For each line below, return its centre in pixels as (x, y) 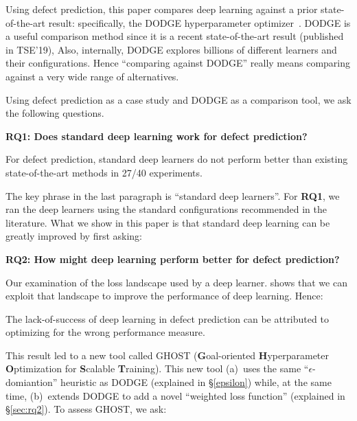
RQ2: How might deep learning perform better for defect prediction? (173, 259)
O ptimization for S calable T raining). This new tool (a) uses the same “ (157, 368)
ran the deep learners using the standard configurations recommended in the (166, 209)
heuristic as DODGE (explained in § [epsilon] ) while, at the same (196, 382)
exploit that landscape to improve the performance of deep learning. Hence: (164, 296)
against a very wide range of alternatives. (92, 76)
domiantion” (32, 382)
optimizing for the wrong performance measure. (105, 332)
